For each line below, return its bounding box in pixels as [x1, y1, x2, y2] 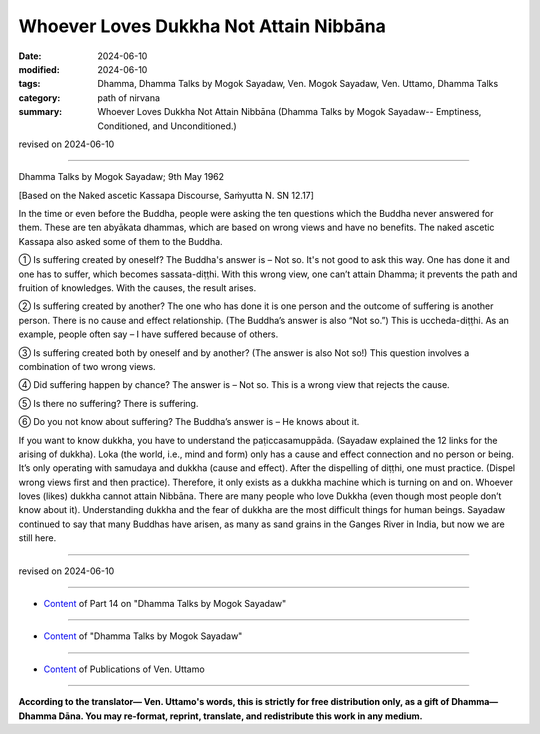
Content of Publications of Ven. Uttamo [43, 663, 205, 675]
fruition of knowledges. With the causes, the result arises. [18, 282, 257, 294]
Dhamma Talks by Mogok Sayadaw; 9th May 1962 [18, 171, 225, 183]
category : [18, 91, 61, 104]
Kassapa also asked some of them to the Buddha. [18, 235, 224, 247]
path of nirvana [97, 91, 160, 104]
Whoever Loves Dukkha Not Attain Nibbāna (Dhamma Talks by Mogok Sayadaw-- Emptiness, [97, 106, 482, 118]
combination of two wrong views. [18, 360, 156, 372]
